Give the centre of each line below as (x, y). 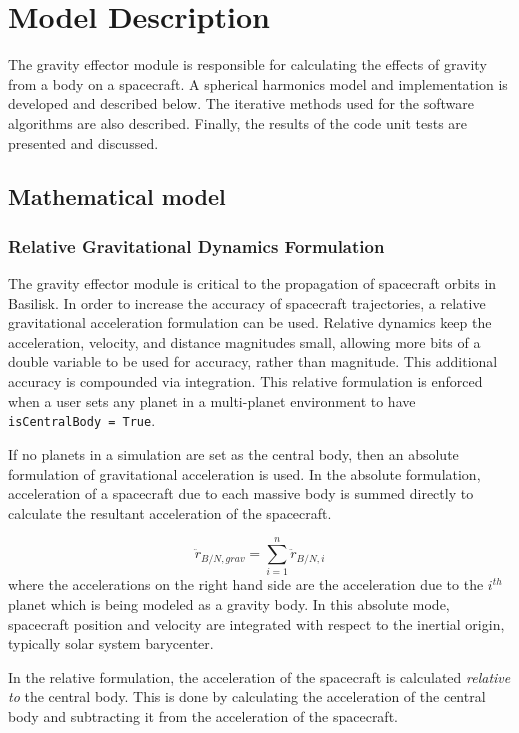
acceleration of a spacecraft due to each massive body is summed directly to (241, 493)
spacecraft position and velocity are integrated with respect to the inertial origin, (256, 623)
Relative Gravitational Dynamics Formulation (196, 245)
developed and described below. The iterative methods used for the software (241, 103)
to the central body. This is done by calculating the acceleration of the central (247, 696)
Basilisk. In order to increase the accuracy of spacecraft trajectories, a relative (247, 302)
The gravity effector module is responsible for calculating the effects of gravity (247, 64)
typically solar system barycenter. (111, 643)
